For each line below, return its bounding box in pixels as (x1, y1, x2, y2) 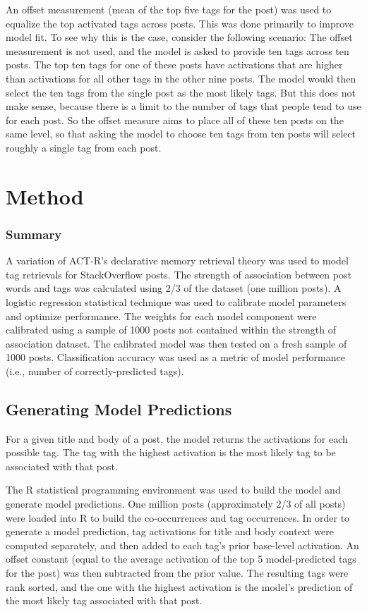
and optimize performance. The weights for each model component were (6, 308, 317, 323)
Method (6, 181, 84, 210)
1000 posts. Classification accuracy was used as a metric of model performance (6, 350, 345, 365)
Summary (6, 225, 62, 243)
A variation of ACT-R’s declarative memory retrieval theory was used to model (6, 253, 349, 268)
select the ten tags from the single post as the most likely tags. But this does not (6, 85, 356, 99)
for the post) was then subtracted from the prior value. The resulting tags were (6, 565, 349, 580)
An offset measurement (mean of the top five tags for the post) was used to (6, 2, 332, 16)
